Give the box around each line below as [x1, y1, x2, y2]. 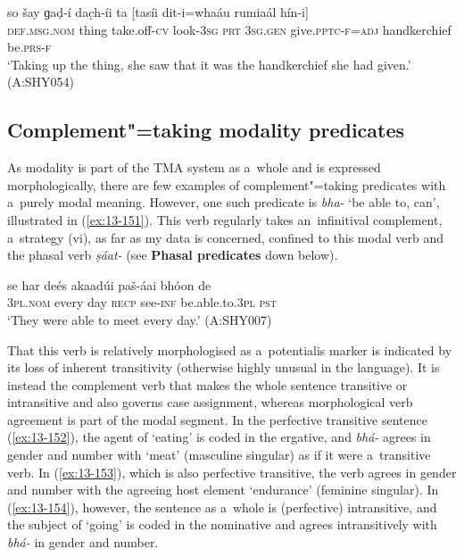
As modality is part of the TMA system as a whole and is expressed [7, 158, 381, 177]
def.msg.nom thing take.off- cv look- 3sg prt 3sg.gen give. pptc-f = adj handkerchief [7, 20, 452, 38]
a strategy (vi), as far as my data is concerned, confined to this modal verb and [7, 228, 443, 246]
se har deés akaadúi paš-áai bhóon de [7, 275, 211, 294]
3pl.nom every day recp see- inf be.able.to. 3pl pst [7, 293, 278, 312]
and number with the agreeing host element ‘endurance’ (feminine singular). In [7, 480, 439, 499]
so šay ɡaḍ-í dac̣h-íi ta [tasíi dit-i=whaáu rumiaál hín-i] [7, 3, 309, 21]
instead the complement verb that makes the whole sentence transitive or [7, 375, 408, 394]
